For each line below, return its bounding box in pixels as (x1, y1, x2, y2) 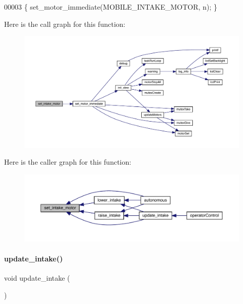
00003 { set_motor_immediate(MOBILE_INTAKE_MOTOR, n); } (4, 2, 218, 12)
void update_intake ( (4, 273, 70, 283)
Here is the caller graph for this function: (4, 157, 132, 167)
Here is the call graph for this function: (4, 18, 126, 29)
